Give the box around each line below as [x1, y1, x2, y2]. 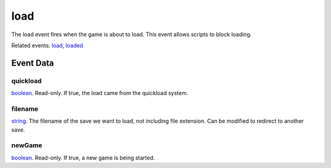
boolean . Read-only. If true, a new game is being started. [11, 154, 156, 161]
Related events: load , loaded [11, 42, 83, 49]
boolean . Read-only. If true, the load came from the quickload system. [11, 90, 188, 97]
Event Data [11, 58, 55, 68]
